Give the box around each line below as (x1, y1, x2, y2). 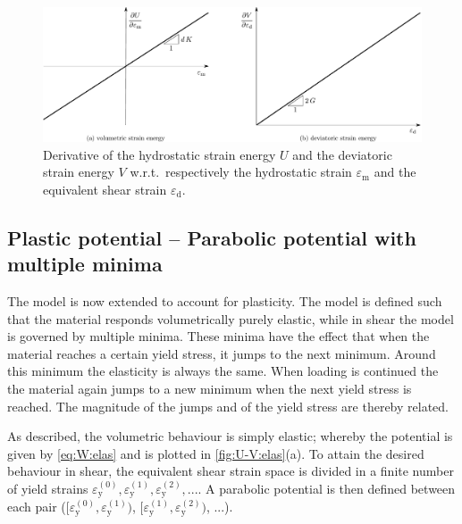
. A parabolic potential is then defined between (197, 479, 456, 498)
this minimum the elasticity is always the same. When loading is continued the (7, 362, 439, 380)
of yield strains (7, 479, 88, 498)
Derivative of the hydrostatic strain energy (43, 145, 276, 163)
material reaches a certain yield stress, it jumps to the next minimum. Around (7, 344, 436, 362)
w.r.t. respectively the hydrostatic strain (130, 162, 352, 181)
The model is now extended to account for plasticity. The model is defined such (7, 292, 442, 311)
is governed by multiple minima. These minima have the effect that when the (7, 327, 430, 345)
